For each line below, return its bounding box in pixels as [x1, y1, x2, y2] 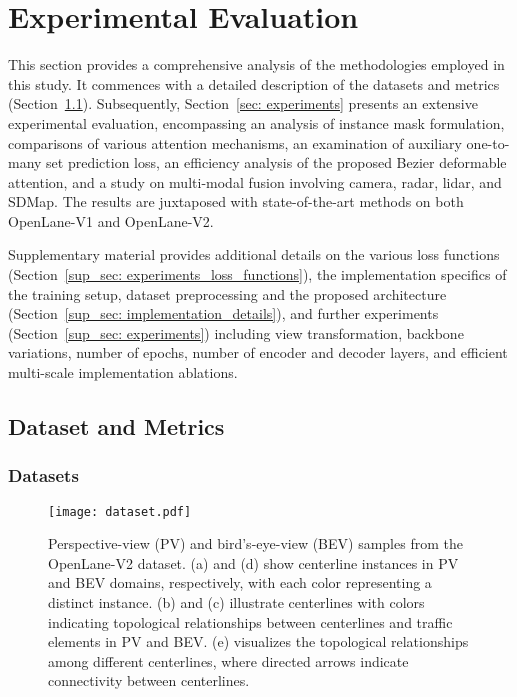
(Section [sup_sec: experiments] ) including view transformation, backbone [8, 322, 464, 343]
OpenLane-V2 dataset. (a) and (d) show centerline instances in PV [48, 552, 459, 573]
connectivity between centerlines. [48, 670, 250, 691]
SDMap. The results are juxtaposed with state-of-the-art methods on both [8, 191, 464, 212]
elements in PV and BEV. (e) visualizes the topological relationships [48, 631, 469, 652]
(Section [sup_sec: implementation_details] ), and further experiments [8, 303, 439, 324]
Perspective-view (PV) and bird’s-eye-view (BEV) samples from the [48, 533, 463, 554]
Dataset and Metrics [8, 411, 225, 442]
